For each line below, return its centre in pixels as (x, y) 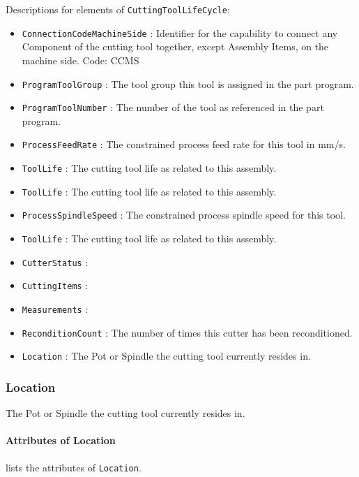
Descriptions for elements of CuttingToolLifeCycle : (118, 9)
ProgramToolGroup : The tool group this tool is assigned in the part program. (188, 83)
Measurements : (55, 309)
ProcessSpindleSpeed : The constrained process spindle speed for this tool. (184, 215)
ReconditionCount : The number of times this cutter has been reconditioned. (187, 332)
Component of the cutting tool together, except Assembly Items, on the (175, 46)
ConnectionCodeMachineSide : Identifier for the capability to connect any (180, 32)
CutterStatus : (55, 262)
